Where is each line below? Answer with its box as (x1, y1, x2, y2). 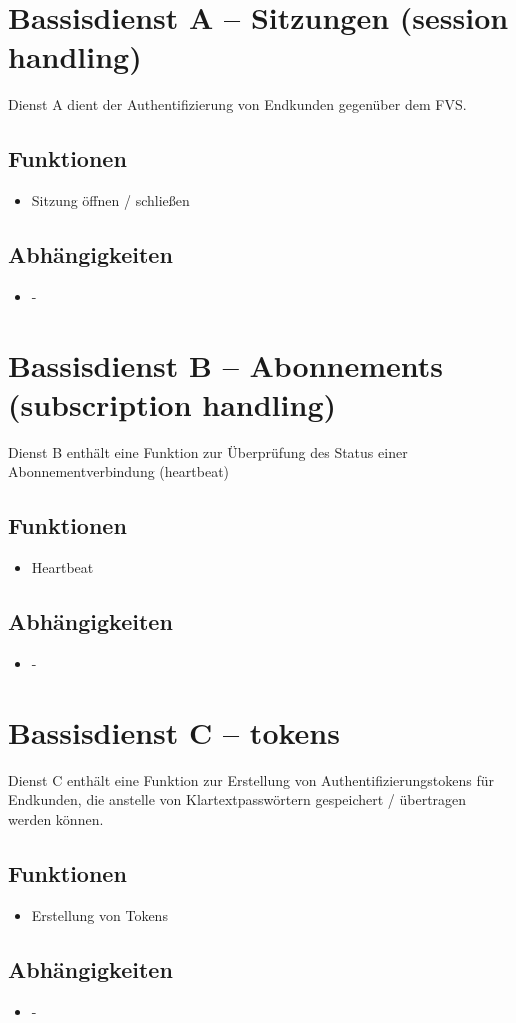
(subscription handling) (8, 383, 336, 424)
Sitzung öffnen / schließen (31, 190, 190, 211)
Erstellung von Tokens (31, 904, 168, 925)
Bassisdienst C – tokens (8, 711, 340, 752)
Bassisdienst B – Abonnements (8, 344, 444, 385)
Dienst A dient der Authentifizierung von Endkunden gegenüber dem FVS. (8, 94, 467, 115)
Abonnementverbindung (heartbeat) (8, 461, 230, 482)
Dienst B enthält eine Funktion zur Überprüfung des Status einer (8, 441, 408, 462)
